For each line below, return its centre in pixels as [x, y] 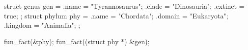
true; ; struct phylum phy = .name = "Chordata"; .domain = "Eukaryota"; [116, 15]
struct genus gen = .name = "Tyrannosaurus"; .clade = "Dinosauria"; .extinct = [124, 6]
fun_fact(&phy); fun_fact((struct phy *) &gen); [77, 41]
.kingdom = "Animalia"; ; [42, 25]
